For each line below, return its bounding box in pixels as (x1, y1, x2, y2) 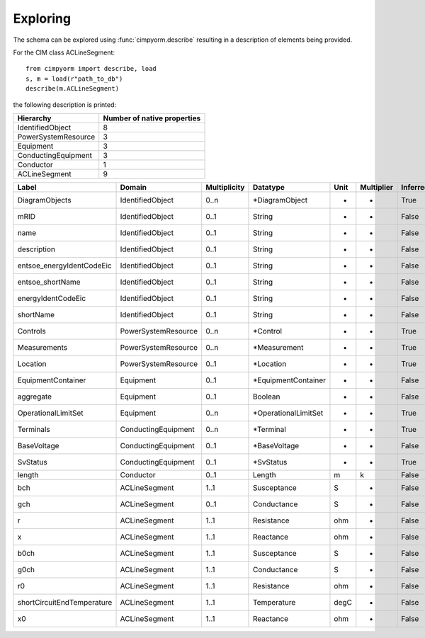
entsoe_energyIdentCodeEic (17, 261, 113, 270)
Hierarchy (17, 113, 52, 123)
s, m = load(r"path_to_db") (25, 74, 123, 83)
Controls (17, 326, 46, 336)
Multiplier (360, 182, 393, 192)
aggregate (17, 392, 52, 401)
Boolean (252, 392, 280, 401)
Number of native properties (103, 113, 201, 123)
